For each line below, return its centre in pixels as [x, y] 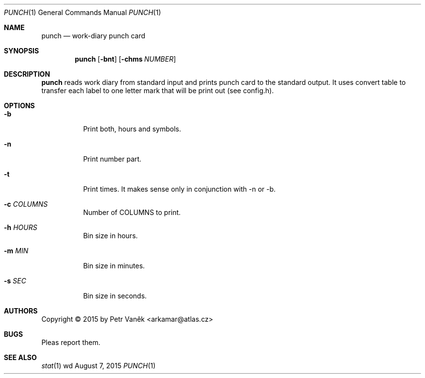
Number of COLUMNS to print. [132, 212]
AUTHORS [21, 311]
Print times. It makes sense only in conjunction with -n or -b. [180, 189]
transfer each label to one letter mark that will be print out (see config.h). [158, 90]
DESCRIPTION [27, 74]
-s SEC [15, 281]
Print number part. [112, 159]
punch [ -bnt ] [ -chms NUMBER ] [125, 59]
